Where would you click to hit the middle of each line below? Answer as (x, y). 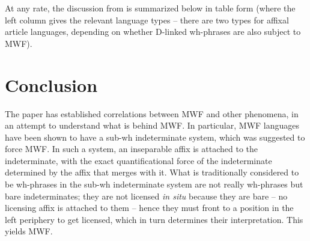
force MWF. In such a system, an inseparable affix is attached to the (132, 149)
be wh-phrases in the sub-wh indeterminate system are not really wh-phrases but (154, 184)
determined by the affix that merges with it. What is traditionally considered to (152, 172)
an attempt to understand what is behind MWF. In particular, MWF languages (152, 125)
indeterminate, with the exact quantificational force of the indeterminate (138, 160)
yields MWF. (29, 231)
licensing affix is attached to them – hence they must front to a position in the (149, 208)
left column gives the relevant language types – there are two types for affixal (147, 20)
